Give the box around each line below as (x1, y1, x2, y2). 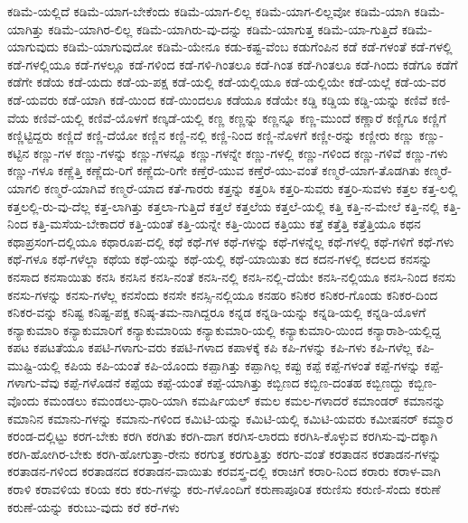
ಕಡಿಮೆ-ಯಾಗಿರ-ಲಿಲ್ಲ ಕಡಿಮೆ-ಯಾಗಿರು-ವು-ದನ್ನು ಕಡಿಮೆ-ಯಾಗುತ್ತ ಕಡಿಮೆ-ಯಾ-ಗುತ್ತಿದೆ (48, 19, 398, 38)
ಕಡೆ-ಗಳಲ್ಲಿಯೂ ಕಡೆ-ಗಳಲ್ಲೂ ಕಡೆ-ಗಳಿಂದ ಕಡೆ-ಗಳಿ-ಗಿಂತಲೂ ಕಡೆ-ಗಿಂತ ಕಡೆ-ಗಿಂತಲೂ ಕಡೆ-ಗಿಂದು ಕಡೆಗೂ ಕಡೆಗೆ (7, 54, 458, 73)
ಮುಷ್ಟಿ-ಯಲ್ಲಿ (7, 355, 61, 374)
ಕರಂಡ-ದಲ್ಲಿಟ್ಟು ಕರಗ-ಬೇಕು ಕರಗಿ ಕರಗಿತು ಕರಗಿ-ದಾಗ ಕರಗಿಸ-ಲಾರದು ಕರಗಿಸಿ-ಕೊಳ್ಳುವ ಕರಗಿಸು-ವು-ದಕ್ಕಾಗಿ (7, 426, 438, 445)
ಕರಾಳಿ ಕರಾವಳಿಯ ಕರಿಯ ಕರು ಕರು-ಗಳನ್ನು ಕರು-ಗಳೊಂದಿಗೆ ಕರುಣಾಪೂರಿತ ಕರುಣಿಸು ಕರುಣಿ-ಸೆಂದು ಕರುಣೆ (7, 480, 441, 499)
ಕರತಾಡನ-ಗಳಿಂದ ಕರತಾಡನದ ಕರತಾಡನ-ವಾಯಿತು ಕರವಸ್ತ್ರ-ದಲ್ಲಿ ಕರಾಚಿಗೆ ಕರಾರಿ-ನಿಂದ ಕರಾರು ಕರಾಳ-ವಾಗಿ (7, 462, 441, 481)
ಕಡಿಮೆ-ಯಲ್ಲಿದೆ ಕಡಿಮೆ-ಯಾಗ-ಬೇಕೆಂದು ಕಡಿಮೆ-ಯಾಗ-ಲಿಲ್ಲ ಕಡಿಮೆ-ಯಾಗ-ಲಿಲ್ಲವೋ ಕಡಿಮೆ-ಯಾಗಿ (7, 2, 410, 20)
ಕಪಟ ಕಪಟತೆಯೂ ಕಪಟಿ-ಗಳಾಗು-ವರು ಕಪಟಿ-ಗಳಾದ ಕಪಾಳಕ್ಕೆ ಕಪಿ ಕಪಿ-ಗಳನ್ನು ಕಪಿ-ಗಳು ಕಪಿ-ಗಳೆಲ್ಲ (7, 338, 413, 357)
